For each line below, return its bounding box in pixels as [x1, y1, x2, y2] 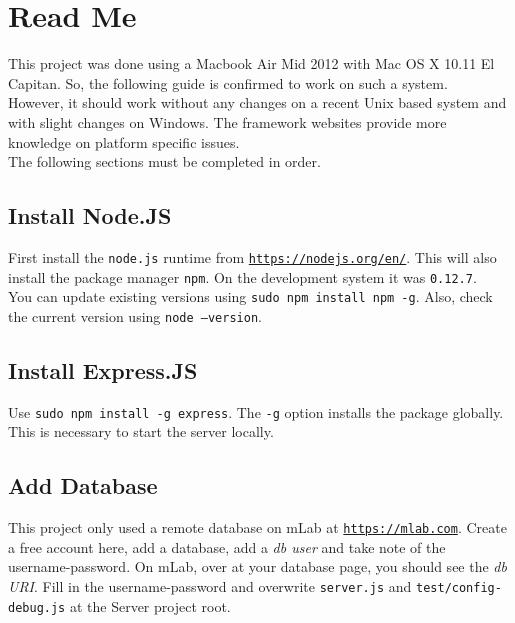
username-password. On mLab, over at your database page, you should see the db [8, 556, 507, 577]
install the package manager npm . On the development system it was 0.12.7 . [8, 266, 477, 287]
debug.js [8, 600, 66, 615]
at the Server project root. [69, 595, 231, 616]
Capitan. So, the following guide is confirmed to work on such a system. [8, 72, 448, 93]
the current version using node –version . [8, 305, 262, 326]
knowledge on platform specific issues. [8, 131, 240, 152]
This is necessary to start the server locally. [8, 421, 274, 442]
